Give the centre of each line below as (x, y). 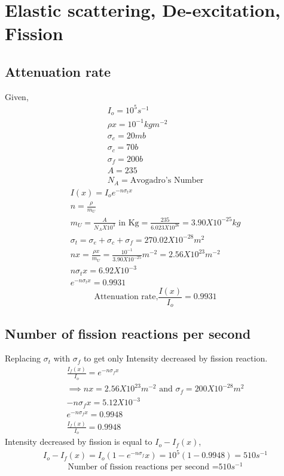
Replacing (23, 358)
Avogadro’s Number (167, 181)
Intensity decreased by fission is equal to (79, 442)
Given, (17, 96)
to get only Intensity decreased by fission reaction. (175, 358)
